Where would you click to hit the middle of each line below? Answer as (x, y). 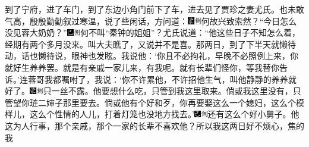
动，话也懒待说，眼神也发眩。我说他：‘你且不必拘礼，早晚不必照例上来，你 (152, 56)
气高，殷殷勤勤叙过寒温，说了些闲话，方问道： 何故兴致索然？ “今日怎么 (151, 21)
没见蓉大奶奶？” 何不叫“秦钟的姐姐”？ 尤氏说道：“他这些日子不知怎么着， (153, 32)
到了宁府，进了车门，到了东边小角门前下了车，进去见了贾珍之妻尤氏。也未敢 (154, 9)
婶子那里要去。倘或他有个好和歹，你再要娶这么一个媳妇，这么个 (171, 102)
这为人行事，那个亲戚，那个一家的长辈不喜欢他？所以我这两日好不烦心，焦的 (154, 125)
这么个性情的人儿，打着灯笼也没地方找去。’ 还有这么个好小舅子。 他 (164, 114)
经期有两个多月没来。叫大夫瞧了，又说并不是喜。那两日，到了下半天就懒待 (150, 44)
